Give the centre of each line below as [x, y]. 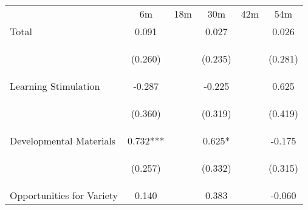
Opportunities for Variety [64, 195]
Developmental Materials [63, 141]
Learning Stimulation [55, 86]
